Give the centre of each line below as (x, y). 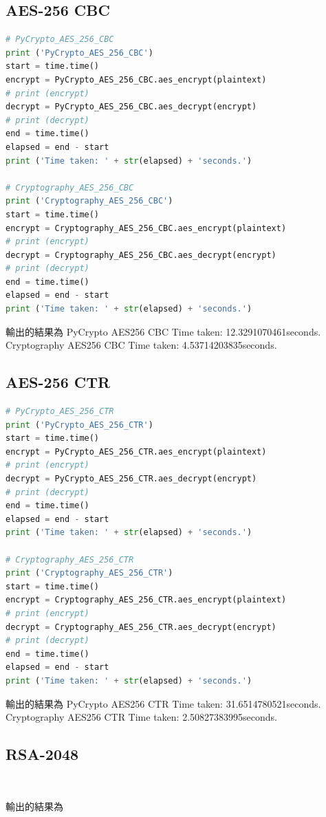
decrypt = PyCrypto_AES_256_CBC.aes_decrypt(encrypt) (131, 107)
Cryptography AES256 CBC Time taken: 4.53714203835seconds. (141, 345)
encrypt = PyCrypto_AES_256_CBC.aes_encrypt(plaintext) (136, 79)
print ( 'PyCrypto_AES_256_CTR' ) (79, 425)
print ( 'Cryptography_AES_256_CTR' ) (89, 573)
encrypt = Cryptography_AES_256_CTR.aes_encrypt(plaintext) (146, 600)
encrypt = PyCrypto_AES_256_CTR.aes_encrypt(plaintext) (136, 451)
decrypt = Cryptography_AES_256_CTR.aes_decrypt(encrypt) (141, 627)
